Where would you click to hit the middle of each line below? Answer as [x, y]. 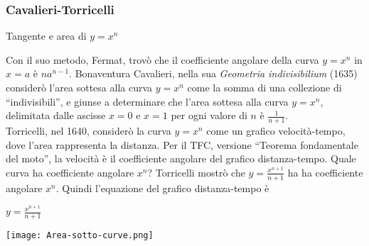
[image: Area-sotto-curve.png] [80, 236]
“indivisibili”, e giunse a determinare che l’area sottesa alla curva [147, 101]
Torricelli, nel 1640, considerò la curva [89, 131]
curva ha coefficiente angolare [70, 172]
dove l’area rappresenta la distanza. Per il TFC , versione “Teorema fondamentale [182, 144]
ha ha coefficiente [325, 172]
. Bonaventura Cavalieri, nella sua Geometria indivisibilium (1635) [213, 73]
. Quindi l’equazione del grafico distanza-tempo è [162, 188]
